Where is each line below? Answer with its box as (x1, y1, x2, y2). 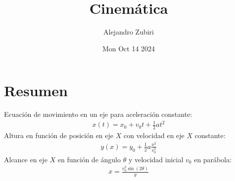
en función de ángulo (57, 154, 121, 164)
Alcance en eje (4, 154, 47, 164)
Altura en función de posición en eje (4, 130, 114, 141)
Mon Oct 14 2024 (102, 43, 155, 53)
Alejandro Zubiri (103, 27, 154, 37)
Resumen (4, 80, 68, 101)
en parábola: (194, 154, 232, 164)
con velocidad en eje (123, 130, 185, 141)
